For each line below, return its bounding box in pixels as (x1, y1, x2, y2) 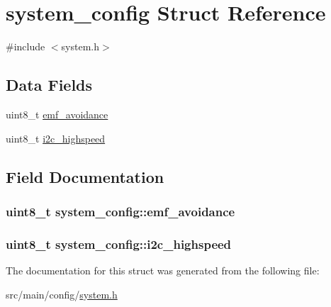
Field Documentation (6, 165, 164, 187)
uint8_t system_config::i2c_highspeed (6, 235, 232, 252)
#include (6, 39, 45, 54)
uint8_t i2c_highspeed (6, 130, 106, 145)
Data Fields (6, 74, 93, 96)
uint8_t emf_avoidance (6, 106, 108, 121)
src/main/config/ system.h (6, 286, 118, 301)
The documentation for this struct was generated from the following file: (6, 262, 320, 277)
